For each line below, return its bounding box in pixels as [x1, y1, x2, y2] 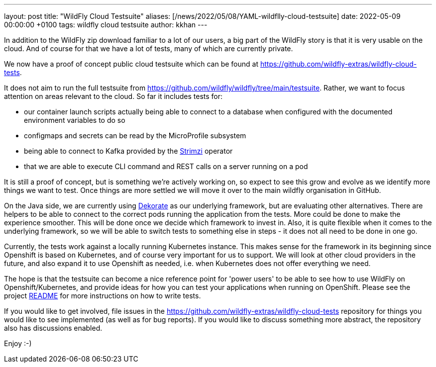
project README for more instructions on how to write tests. [4, 291, 201, 300]
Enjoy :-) [4, 339, 32, 348]
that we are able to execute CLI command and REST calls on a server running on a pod [24, 162, 308, 171]
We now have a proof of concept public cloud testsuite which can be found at [4, 60, 258, 68]
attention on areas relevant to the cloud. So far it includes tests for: [4, 92, 223, 100]
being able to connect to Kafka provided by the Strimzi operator [24, 147, 233, 155]
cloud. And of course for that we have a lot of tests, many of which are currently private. [4, 44, 293, 53]
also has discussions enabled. [4, 324, 103, 332]
